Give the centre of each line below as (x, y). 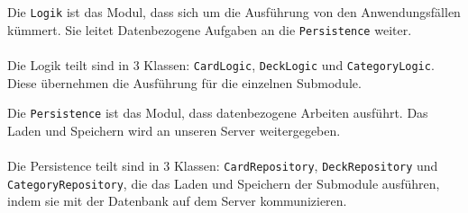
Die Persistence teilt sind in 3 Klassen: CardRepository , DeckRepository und (223, 165)
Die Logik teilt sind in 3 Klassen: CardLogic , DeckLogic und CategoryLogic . (221, 64)
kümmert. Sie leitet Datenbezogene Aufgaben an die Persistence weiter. (210, 29)
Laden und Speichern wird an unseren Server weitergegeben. (174, 130)
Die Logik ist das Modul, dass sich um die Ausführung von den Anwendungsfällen (234, 12)
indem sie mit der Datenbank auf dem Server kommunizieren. (177, 201)
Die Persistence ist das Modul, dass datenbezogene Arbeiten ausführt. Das (218, 113)
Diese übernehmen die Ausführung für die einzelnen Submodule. (184, 82)
